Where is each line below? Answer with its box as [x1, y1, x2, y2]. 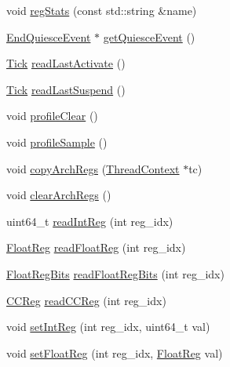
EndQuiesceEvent [6, 28, 91, 45]
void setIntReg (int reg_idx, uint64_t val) [6, 318, 210, 335]
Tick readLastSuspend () [6, 81, 126, 97]
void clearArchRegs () [6, 187, 111, 203]
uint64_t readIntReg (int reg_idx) [6, 213, 173, 229]
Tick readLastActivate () [6, 55, 126, 71]
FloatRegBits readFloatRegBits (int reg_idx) [6, 265, 225, 282]
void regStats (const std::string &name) [6, 2, 197, 18]
